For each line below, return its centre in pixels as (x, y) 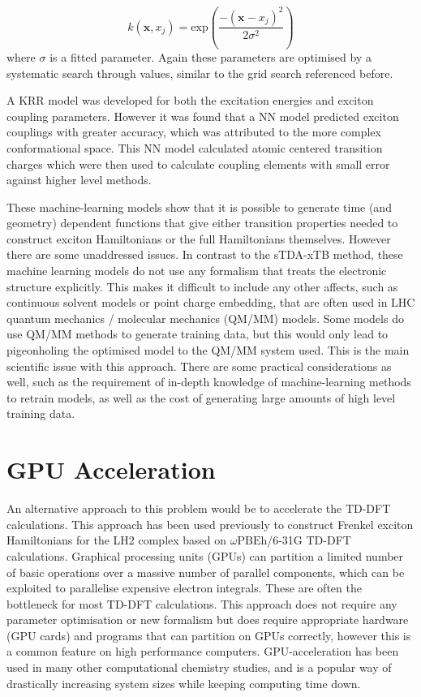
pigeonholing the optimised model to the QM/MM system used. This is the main (208, 350)
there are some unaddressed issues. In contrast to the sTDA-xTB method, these (205, 254)
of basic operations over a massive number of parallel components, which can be (206, 572)
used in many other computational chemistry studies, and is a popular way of (199, 667)
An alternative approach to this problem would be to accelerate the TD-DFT (199, 508)
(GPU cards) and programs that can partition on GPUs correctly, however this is (209, 635)
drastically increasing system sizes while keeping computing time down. (184, 683)
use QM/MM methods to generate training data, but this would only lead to (198, 334)
